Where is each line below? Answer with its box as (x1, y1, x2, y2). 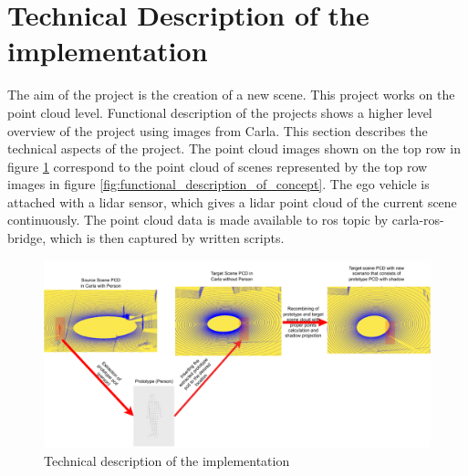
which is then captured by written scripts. (49, 228, 285, 248)
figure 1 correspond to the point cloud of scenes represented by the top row (7, 156, 428, 175)
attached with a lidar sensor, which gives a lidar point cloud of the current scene (7, 192, 457, 211)
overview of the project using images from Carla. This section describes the (7, 121, 428, 140)
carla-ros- (391, 210, 444, 229)
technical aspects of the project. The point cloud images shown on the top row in (7, 139, 461, 158)
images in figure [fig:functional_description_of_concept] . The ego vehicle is (7, 175, 430, 194)
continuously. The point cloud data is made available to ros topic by (7, 210, 389, 229)
